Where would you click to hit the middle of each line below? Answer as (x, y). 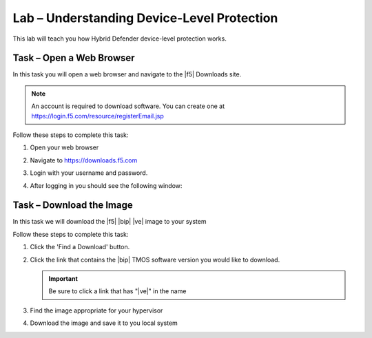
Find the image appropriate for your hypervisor (96, 310)
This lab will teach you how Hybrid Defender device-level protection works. (120, 39)
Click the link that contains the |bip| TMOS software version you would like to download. (155, 260)
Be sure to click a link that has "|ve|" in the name (117, 291)
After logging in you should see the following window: (106, 185)
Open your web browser (64, 147)
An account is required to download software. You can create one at (128, 106)
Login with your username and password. (89, 173)
